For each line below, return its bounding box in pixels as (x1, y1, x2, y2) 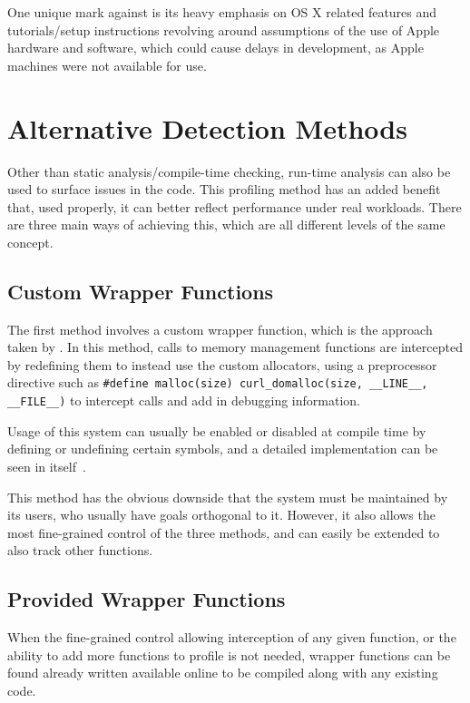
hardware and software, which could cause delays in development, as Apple (7, 38, 424, 57)
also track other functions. (7, 541, 153, 560)
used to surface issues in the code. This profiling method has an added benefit (7, 180, 441, 199)
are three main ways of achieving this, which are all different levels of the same (7, 215, 446, 234)
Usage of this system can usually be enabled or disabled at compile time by (7, 421, 426, 440)
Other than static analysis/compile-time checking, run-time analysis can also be (7, 161, 451, 181)
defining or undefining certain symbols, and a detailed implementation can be (7, 439, 438, 458)
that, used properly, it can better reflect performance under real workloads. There (7, 197, 462, 216)
